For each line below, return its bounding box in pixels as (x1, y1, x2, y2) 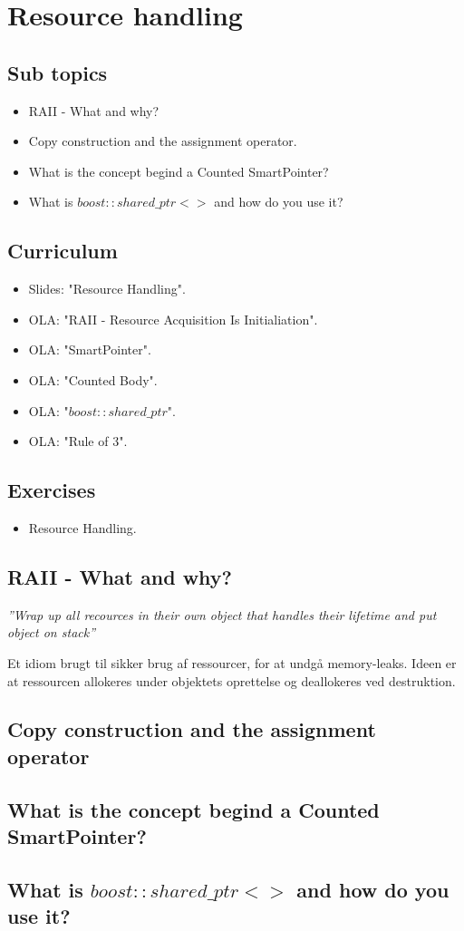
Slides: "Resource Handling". (28, 279, 186, 298)
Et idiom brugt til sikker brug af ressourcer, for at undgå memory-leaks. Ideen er (7, 653, 457, 672)
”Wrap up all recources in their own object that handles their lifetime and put (7, 605, 437, 624)
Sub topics (7, 58, 108, 86)
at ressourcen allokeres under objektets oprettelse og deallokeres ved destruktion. (7, 671, 456, 690)
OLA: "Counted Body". (28, 370, 158, 389)
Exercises (7, 476, 96, 504)
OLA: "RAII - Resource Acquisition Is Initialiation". (28, 309, 318, 328)
